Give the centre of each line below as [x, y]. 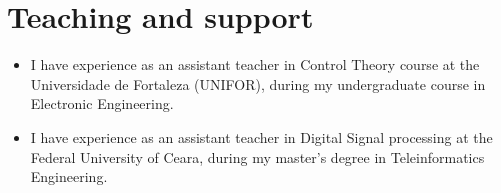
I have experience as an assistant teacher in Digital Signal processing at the [261, 136]
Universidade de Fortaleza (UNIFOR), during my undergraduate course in [258, 83]
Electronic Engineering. [102, 103]
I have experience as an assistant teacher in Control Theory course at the [255, 64]
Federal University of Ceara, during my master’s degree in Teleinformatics [257, 156]
